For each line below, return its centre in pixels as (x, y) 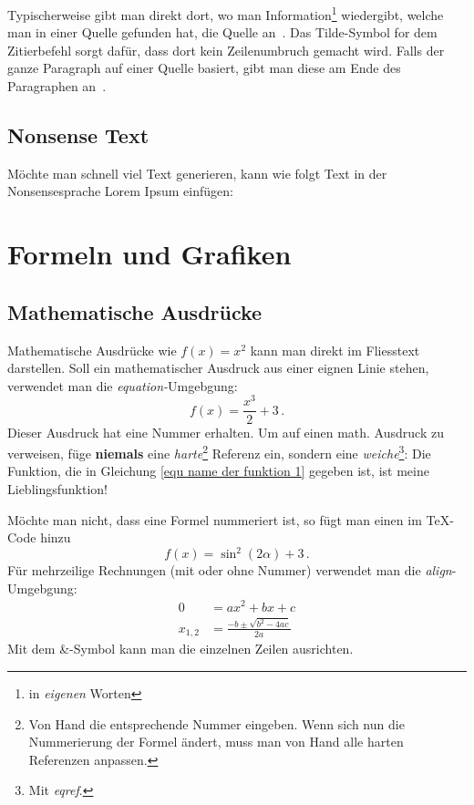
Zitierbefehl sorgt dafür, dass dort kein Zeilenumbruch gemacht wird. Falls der (226, 50)
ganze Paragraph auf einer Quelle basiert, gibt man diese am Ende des (204, 68)
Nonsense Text (78, 135)
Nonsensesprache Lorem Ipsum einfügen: (120, 191)
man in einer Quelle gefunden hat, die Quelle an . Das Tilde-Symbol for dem (222, 32)
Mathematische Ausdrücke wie (92, 350)
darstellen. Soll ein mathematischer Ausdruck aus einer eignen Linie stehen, (218, 368)
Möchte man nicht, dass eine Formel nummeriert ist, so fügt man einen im (215, 519)
